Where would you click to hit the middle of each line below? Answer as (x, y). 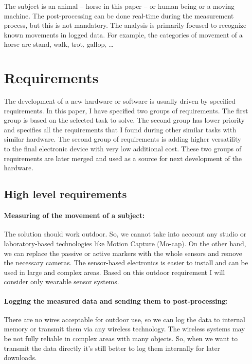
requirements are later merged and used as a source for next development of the (123, 158)
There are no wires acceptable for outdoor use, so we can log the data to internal (125, 319)
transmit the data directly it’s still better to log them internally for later (112, 348)
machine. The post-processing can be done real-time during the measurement (119, 15)
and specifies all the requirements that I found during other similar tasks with (120, 129)
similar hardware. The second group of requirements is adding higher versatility (123, 139)
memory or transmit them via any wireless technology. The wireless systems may (125, 329)
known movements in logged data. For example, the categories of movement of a (123, 34)
